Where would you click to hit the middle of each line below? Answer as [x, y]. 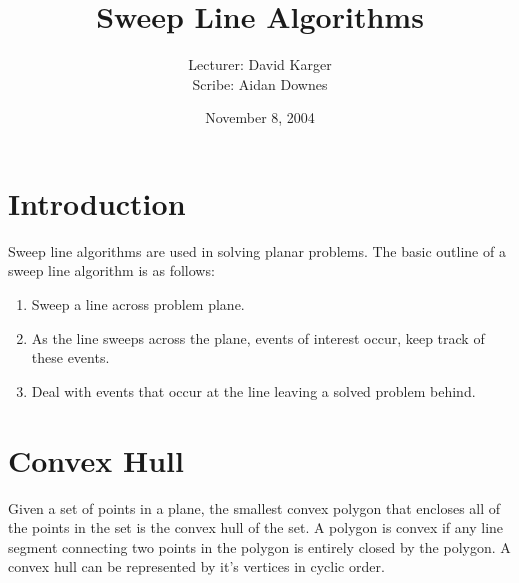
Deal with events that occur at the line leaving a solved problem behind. [253, 390]
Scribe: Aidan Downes [260, 83]
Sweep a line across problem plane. [138, 304]
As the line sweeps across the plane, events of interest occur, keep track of [258, 337]
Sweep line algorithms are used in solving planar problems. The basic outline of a [257, 250]
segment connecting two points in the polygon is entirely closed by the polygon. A [259, 546]
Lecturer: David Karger [260, 64]
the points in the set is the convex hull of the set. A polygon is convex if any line [256, 527]
